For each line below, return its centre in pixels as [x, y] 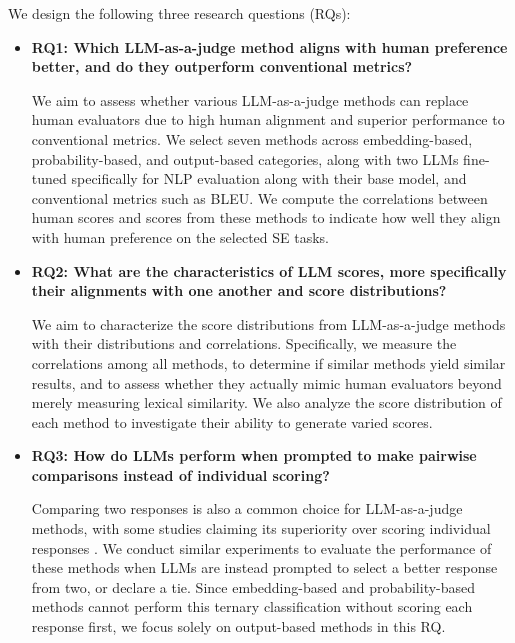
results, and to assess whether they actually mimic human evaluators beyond [266, 382]
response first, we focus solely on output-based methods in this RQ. [238, 626]
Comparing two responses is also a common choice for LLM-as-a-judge [247, 508]
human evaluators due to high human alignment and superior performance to [268, 119]
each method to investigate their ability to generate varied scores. [232, 421]
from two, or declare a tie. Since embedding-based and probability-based [253, 586]
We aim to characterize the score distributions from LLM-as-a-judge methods [268, 323]
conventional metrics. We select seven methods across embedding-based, [252, 138]
